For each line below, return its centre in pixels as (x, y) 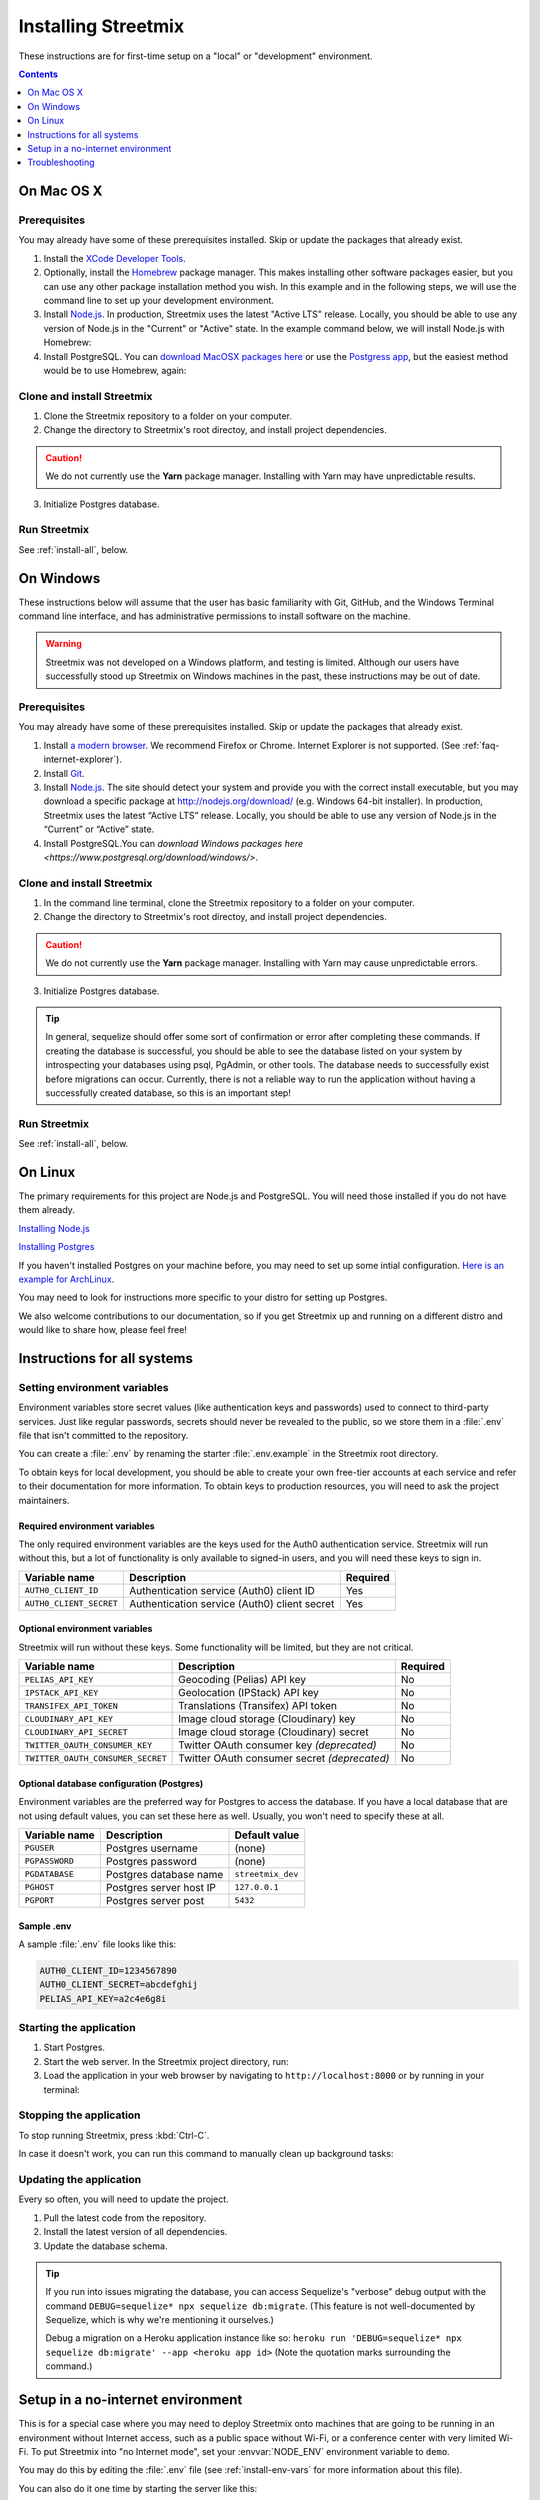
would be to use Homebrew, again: (115, 370)
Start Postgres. (74, 2047)
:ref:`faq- (481, 745)
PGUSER (39, 1848)
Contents (38, 74)
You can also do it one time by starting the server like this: (138, 2488)
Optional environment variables (85, 1629)
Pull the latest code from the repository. (125, 2217)
